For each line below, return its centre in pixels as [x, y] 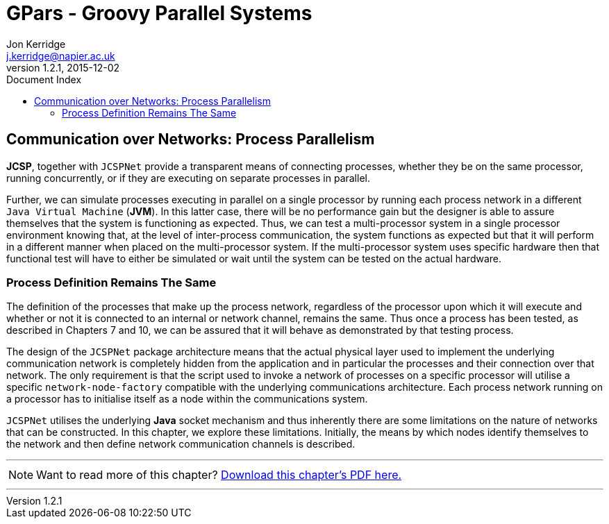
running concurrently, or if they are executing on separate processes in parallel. [188, 178]
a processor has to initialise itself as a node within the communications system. [187, 399]
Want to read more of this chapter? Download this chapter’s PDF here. [219, 475]
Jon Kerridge [36, 44]
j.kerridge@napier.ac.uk [61, 56]
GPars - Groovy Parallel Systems [159, 13]
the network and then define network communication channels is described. [181, 444]
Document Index [44, 79]
